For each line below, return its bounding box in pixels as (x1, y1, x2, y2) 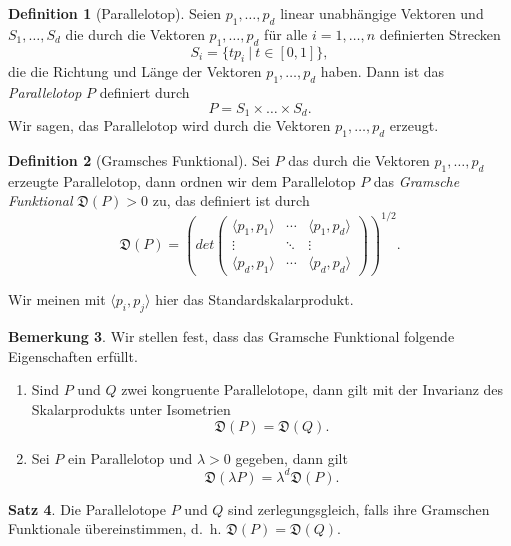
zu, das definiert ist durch (152, 190, 310, 211)
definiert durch (99, 82, 190, 103)
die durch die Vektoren (65, 23, 205, 44)
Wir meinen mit (8, 289, 106, 310)
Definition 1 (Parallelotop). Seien (8, 3, 221, 23)
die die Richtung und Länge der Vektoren (8, 61, 262, 82)
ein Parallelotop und (68, 447, 193, 468)
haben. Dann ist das (320, 61, 445, 82)
